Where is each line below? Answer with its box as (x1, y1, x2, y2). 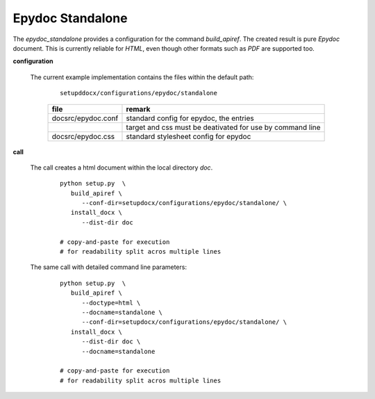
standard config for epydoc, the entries (126, 113, 254, 123)
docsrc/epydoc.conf (51, 113, 119, 123)
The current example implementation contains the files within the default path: (30, 73, 254, 81)
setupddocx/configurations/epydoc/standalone (60, 89, 218, 97)
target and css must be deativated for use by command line (126, 122, 321, 132)
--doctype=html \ (81, 299, 141, 307)
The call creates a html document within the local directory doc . (30, 163, 213, 172)
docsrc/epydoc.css (51, 131, 115, 141)
